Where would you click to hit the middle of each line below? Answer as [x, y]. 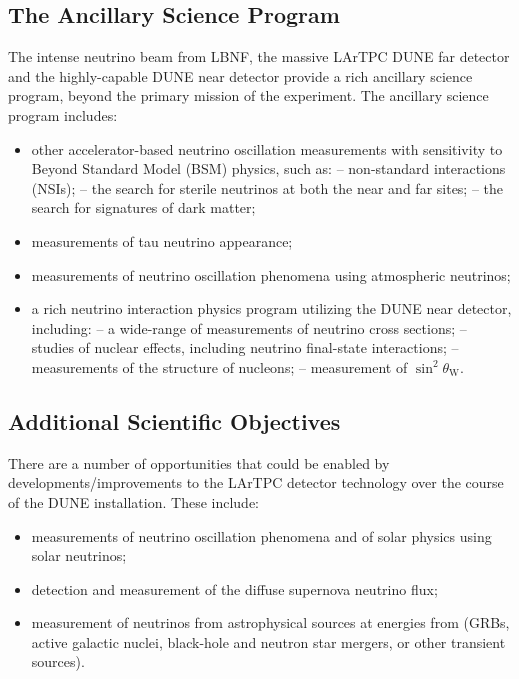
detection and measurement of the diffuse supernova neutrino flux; [234, 588]
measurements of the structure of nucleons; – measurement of [219, 366]
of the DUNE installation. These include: [134, 501]
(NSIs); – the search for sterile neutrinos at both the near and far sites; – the [267, 187]
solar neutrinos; [79, 555]
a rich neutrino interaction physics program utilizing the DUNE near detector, [271, 308]
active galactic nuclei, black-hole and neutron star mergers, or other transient [268, 641]
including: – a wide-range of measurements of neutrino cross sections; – [249, 327]
